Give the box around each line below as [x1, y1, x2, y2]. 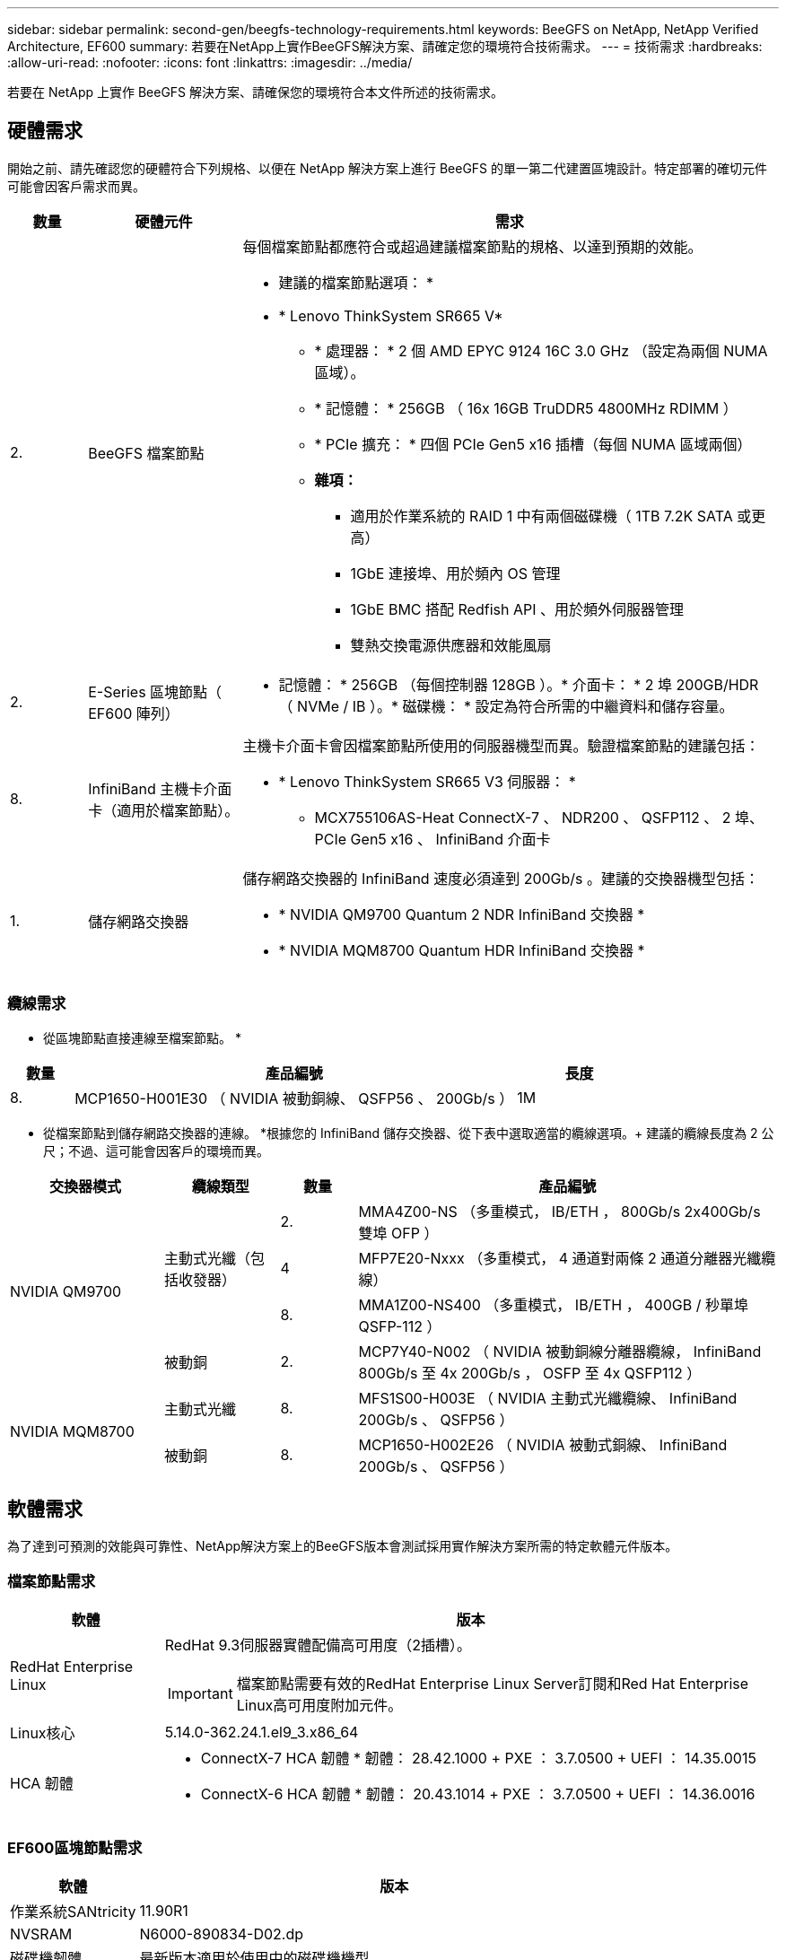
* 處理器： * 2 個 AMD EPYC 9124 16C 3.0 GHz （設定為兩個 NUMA [314, 341, 768, 360]
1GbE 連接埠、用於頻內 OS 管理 [350, 564, 561, 582]
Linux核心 [10, 1724, 75, 1743]
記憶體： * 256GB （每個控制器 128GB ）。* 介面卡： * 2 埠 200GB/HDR [278, 675, 759, 694]
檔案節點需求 [7, 1571, 96, 1590]
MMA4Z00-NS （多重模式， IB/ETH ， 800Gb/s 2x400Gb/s [358, 1202, 761, 1221]
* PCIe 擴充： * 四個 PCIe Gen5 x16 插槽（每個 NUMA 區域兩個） [314, 434, 752, 453]
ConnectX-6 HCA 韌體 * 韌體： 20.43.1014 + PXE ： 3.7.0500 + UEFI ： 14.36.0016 [200, 1785, 755, 1804]
